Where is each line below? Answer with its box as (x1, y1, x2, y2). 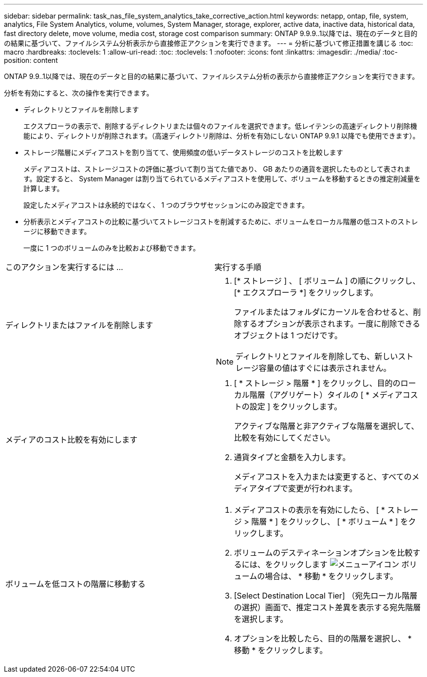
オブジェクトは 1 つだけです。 (234, 330, 342, 340)
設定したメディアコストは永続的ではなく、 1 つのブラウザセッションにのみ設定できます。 (23, 201, 309, 209)
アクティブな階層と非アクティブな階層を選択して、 (234, 421, 419, 431)
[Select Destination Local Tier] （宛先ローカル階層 (234, 591, 418, 600)
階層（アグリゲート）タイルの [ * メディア (250, 390, 403, 400)
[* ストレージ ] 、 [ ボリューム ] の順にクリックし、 (234, 276, 421, 286)
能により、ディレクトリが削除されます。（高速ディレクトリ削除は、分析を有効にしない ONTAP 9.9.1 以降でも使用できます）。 (23, 132, 420, 140)
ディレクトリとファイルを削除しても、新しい (235, 351, 398, 361)
